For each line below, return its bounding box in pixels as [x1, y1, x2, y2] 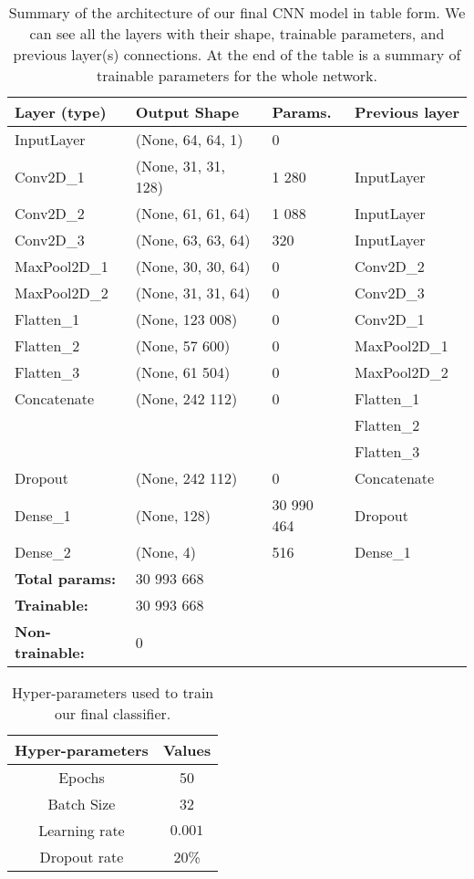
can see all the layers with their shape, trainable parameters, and [29, 23, 445, 44]
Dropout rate [39, 846, 124, 867]
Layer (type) [15, 101, 107, 122]
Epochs [58, 767, 105, 788]
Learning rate [38, 820, 125, 841]
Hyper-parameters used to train [11, 682, 214, 703]
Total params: [15, 568, 117, 589]
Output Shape [135, 101, 240, 122]
